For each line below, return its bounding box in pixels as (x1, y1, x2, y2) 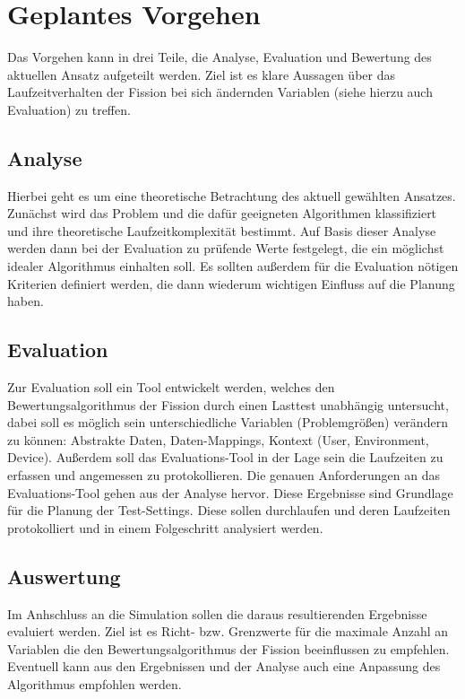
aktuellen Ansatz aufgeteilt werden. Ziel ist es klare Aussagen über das (7, 65, 395, 83)
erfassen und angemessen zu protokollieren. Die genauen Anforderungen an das (7, 466, 441, 485)
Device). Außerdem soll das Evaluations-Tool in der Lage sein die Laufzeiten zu (7, 448, 443, 467)
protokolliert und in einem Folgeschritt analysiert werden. (7, 518, 323, 537)
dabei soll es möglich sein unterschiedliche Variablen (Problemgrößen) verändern (7, 413, 448, 432)
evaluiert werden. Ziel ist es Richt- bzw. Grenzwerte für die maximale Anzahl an (7, 622, 449, 641)
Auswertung (7, 562, 121, 590)
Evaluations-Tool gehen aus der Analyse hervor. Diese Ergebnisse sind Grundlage (7, 483, 453, 502)
